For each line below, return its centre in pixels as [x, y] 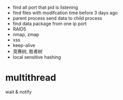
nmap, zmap [26, 34]
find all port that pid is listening [45, 7]
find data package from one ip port [50, 23]
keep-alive [24, 45]
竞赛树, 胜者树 [27, 51]
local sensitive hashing [37, 57]
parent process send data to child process [57, 18]
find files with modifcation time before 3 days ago [65, 13]
